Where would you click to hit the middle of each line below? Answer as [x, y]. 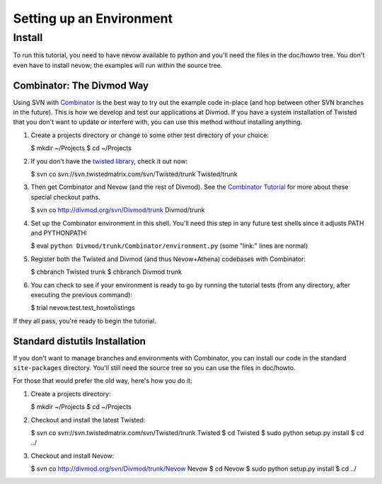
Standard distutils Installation [80, 341]
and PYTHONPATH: [59, 233]
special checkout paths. [65, 197]
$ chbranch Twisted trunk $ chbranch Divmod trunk [106, 272]
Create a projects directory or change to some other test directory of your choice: [150, 135]
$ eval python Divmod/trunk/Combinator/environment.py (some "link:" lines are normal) [169, 246]
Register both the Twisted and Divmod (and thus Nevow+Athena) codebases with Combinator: [168, 259]
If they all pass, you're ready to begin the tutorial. [85, 321]
